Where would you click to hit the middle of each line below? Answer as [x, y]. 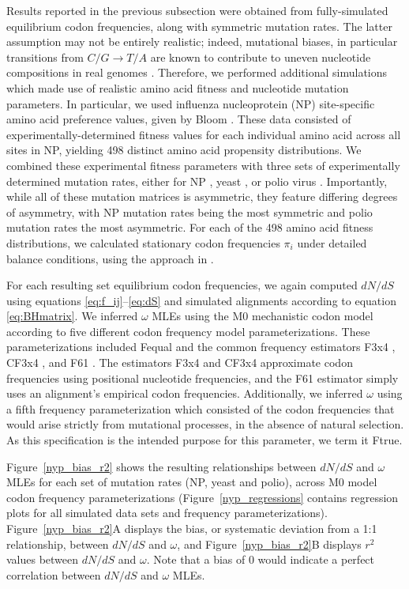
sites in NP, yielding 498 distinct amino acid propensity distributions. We [184, 150]
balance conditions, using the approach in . [110, 258]
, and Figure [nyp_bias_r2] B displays [269, 544]
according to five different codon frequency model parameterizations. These [188, 331]
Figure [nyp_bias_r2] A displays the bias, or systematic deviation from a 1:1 [192, 528]
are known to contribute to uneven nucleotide [261, 57]
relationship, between [58, 544]
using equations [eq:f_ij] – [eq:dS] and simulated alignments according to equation [201, 300]
